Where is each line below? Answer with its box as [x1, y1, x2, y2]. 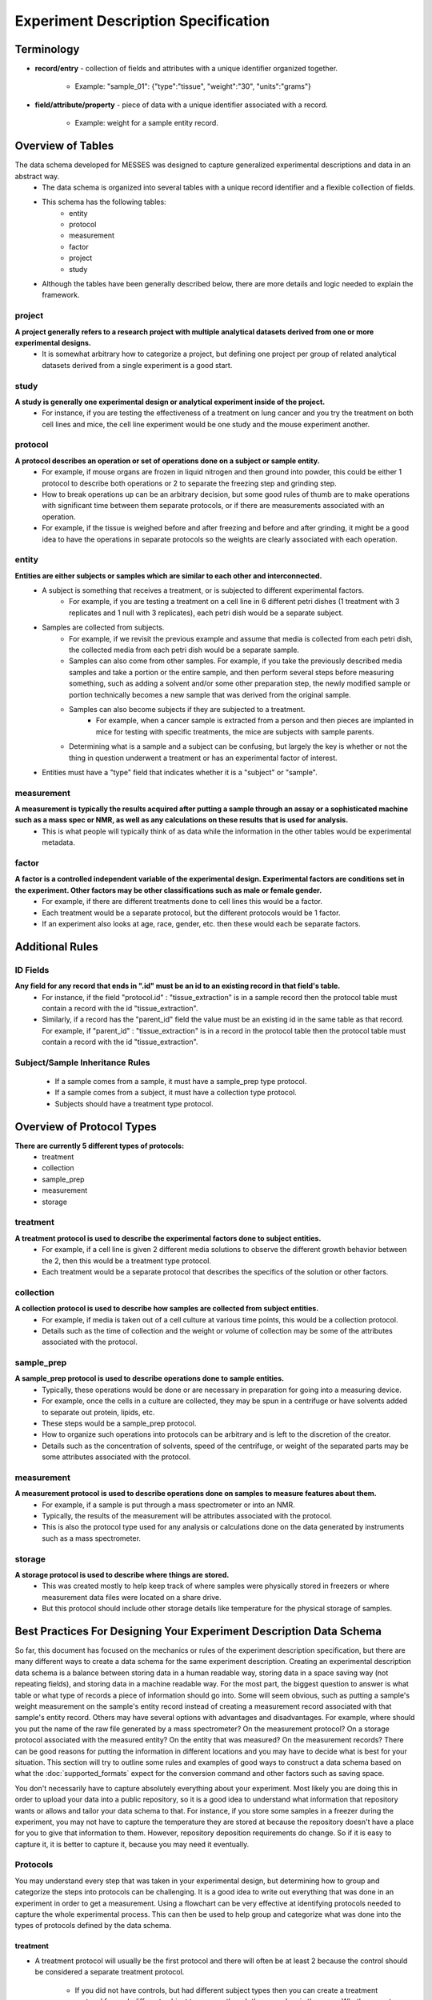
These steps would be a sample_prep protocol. [42, 1418, 197, 1428]
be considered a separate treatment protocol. [34, 1967, 185, 1977]
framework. [42, 290, 80, 300]
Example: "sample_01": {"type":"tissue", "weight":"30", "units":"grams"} [74, 82, 312, 91]
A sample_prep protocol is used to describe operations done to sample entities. [14, 1374, 284, 1383]
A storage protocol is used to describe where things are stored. [14, 1570, 230, 1579]
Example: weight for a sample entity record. [74, 118, 219, 128]
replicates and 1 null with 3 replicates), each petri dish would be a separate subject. [69, 608, 344, 618]
